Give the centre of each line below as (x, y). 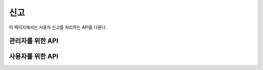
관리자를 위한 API (34, 41)
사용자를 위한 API (34, 57)
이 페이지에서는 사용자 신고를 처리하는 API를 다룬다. (58, 27)
